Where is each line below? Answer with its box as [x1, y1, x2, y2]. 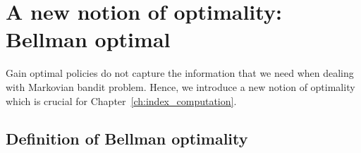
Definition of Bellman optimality [6, 128, 248, 149]
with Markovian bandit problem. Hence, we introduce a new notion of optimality [6, 79, 355, 94]
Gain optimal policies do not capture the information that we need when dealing [6, 66, 354, 80]
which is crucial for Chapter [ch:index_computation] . [6, 93, 237, 108]
